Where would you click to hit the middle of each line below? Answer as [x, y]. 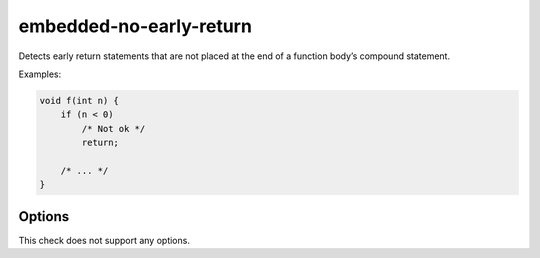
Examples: [40, 74]
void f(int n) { [79, 100]
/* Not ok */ [113, 128]
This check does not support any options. [104, 240]
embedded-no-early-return [135, 26]
